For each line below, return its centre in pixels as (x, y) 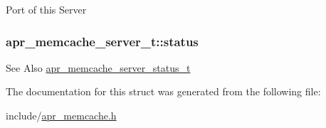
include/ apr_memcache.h (61, 115)
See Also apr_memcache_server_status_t (98, 67)
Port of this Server (46, 9)
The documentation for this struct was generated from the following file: (163, 91)
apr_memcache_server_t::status (102, 41)
